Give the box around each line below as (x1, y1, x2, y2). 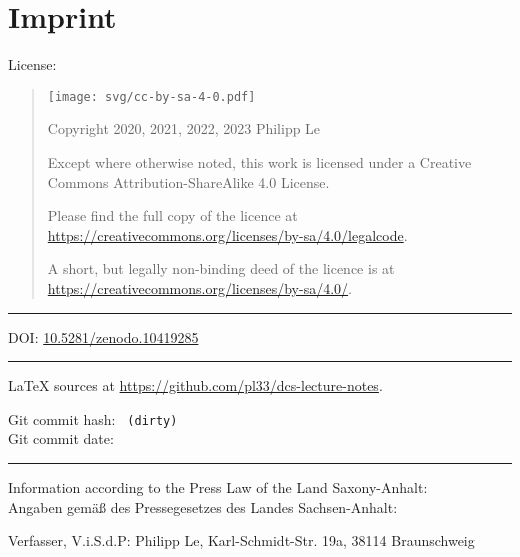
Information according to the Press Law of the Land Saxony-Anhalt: (8, 476, 428, 497)
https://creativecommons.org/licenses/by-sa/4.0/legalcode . (47, 224, 408, 245)
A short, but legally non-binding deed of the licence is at (47, 258, 395, 279)
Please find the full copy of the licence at (47, 205, 298, 226)
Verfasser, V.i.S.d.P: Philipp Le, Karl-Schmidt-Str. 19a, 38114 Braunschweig (8, 530, 475, 551)
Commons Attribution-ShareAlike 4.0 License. (47, 171, 330, 192)
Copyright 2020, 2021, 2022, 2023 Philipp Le (47, 118, 321, 139)
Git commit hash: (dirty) (8, 408, 178, 429)
